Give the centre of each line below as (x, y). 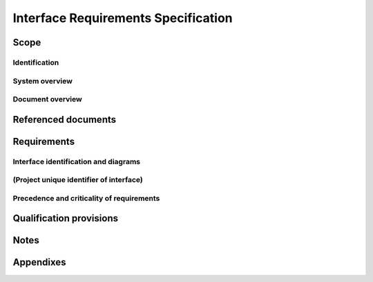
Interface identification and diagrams (77, 161)
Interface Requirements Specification (123, 18)
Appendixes (39, 262)
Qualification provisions (66, 218)
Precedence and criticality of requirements (86, 198)
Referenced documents (65, 120)
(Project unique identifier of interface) (78, 180)
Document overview (47, 99)
